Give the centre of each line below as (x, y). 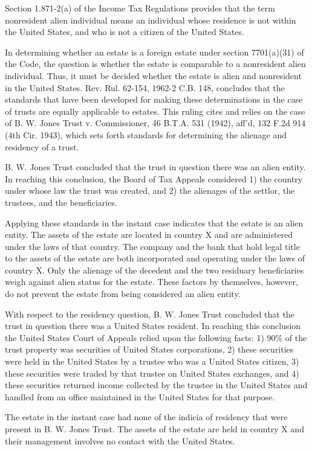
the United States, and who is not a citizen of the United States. (125, 32)
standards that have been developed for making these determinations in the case (154, 99)
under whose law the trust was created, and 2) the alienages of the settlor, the (150, 190)
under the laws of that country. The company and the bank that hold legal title (152, 246)
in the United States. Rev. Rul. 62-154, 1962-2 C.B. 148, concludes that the (145, 87)
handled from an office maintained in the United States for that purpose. (140, 396)
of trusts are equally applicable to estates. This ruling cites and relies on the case (155, 111)
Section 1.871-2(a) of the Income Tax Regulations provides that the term (140, 8)
